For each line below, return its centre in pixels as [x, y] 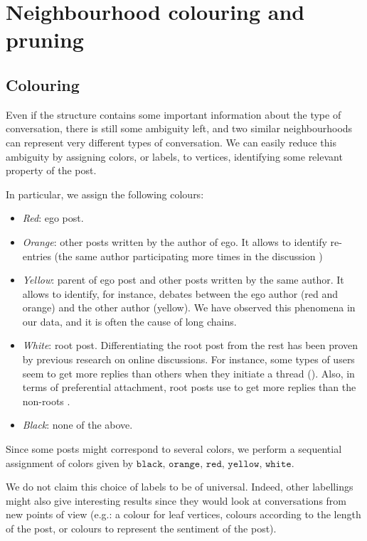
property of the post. [51, 170]
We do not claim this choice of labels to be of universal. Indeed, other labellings [180, 487]
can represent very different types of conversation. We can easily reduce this [171, 142]
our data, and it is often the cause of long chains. [129, 321]
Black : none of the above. [78, 425]
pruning [45, 39]
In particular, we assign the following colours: [105, 194]
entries [37, 256]
